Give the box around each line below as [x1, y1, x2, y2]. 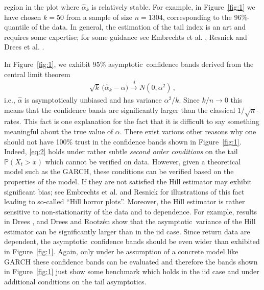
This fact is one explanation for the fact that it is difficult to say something [23, 116, 259, 127]
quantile [4, 21, 30, 32]
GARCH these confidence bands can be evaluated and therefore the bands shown [4, 256, 258, 267]
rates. [4, 116, 21, 127]
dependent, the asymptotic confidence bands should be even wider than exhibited [4, 236, 260, 247]
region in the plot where [4, 2, 80, 12]
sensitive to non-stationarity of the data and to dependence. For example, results [4, 206, 257, 216]
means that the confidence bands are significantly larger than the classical [4, 104, 235, 115]
